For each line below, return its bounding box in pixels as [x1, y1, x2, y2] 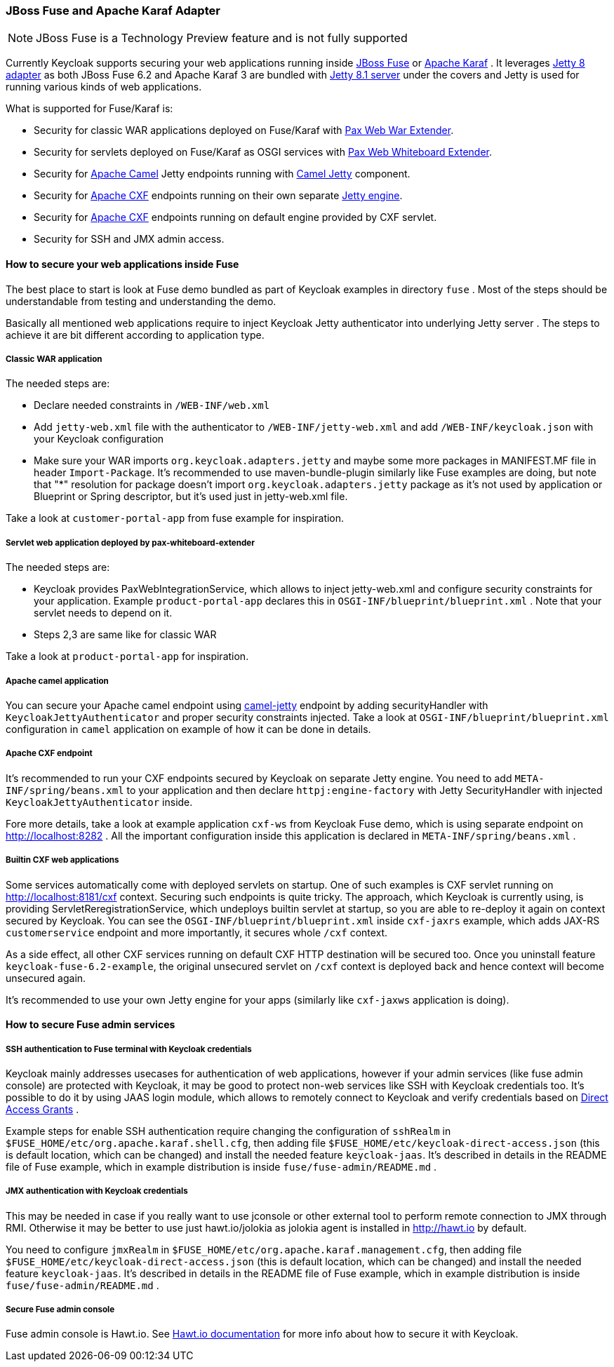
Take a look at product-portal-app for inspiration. [6, 650, 249, 663]
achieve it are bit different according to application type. [6, 328, 265, 341]
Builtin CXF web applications [6, 855, 119, 866]
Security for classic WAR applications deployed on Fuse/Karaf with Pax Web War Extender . [34, 124, 454, 137]
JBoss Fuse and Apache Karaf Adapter [6, 4, 220, 18]
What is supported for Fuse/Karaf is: [6, 102, 173, 115]
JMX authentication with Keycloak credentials [6, 1186, 188, 1197]
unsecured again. [6, 971, 86, 984]
